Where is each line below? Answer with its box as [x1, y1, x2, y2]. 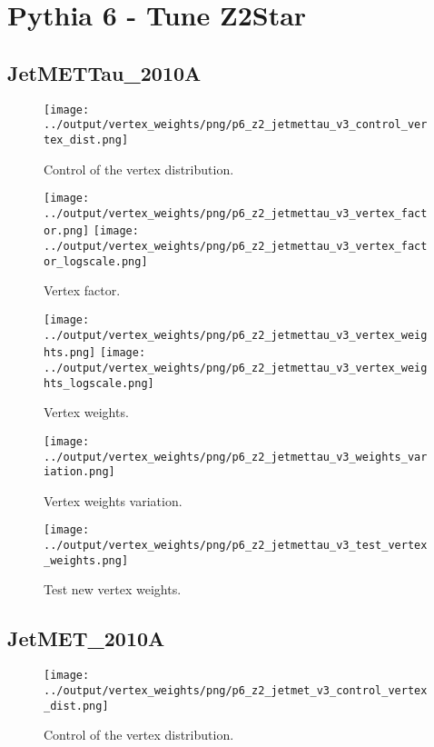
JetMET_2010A [7, 624, 165, 652]
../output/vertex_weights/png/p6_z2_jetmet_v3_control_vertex [44, 683, 428, 697]
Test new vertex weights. [44, 580, 182, 599]
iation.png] [44, 465, 115, 479]
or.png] [44, 224, 90, 238]
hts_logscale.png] [44, 376, 154, 390]
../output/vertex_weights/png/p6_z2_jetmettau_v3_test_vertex [44, 539, 428, 553]
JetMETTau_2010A [7, 58, 202, 86]
